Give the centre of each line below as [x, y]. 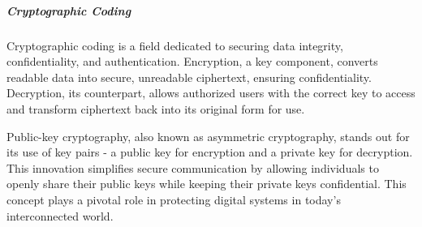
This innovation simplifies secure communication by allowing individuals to [193, 167]
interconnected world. [60, 215]
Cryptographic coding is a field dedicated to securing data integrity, [175, 45]
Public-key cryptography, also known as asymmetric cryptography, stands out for [208, 136]
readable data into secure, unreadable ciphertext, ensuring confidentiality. [189, 77]
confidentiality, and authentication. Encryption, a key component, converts [192, 61]
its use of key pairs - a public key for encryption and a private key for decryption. [210, 152]
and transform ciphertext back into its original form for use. [156, 108]
